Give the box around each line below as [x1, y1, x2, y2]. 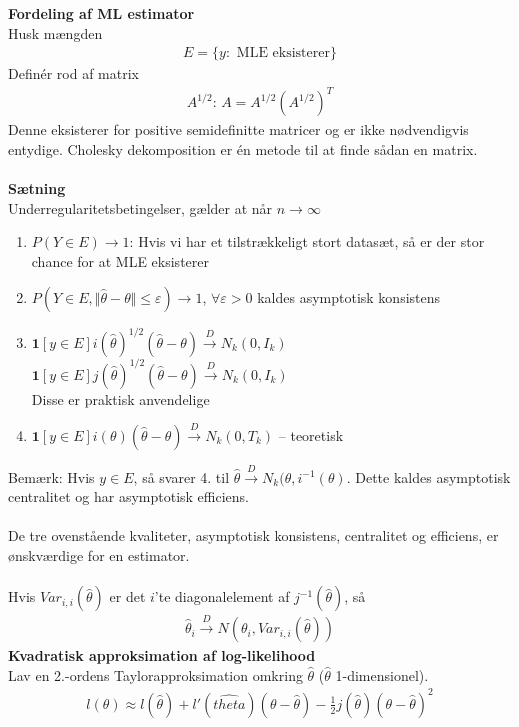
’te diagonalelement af [154, 586, 290, 607]
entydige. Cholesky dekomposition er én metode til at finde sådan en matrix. [8, 138, 478, 159]
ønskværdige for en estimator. [8, 545, 190, 566]
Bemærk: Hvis [8, 466, 95, 487]
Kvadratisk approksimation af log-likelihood [8, 645, 316, 666]
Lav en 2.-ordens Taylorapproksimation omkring [8, 664, 303, 685]
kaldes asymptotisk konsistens [257, 286, 441, 307]
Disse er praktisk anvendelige [31, 388, 210, 409]
